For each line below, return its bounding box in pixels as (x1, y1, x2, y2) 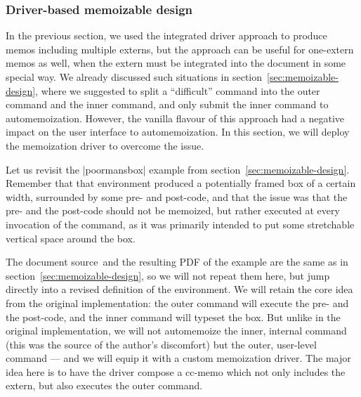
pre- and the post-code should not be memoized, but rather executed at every (6, 203, 340, 218)
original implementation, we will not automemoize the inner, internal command (6, 323, 347, 338)
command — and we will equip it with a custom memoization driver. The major (6, 351, 351, 365)
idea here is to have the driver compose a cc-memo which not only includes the (6, 364, 346, 379)
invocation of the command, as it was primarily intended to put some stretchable (6, 216, 355, 231)
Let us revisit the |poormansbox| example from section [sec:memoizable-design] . (6, 162, 350, 176)
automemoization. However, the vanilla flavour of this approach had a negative (6, 110, 345, 125)
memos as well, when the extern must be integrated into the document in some (6, 56, 346, 70)
